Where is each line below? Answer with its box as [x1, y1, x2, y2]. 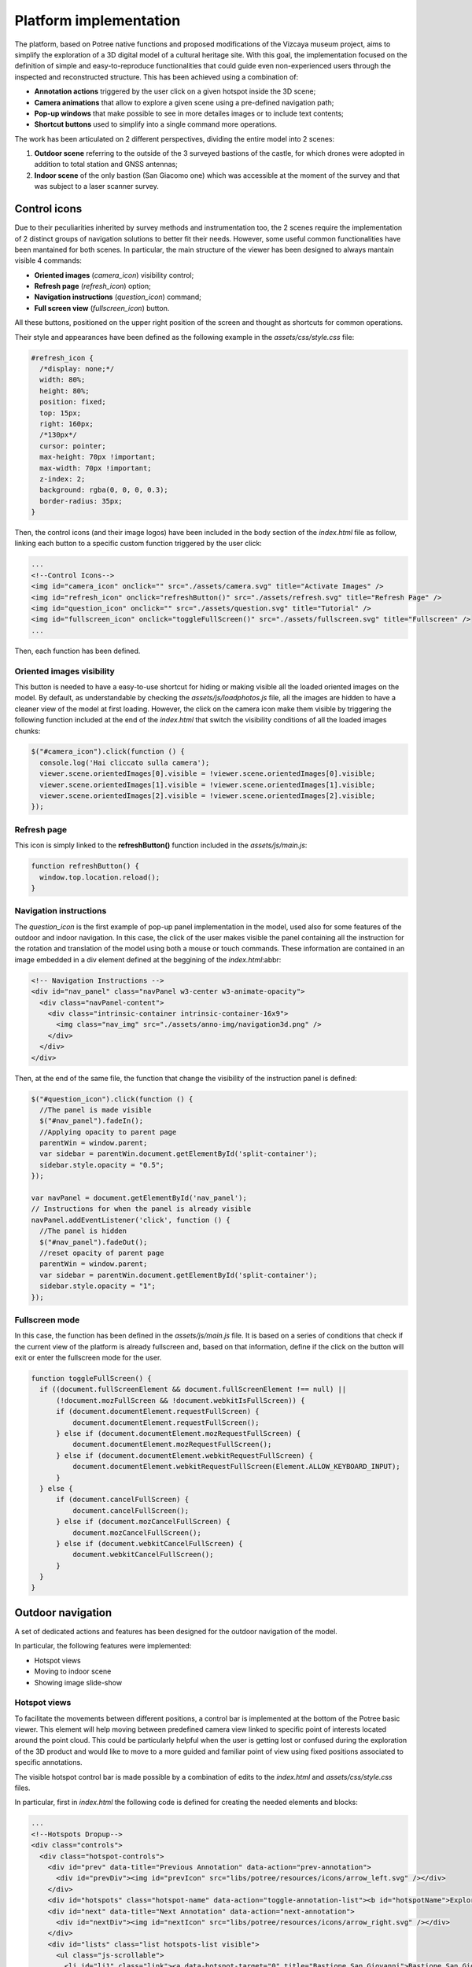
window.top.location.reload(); [39, 873, 160, 881]
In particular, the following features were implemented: [14, 1641, 192, 1651]
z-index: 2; [39, 474, 86, 483]
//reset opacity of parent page [39, 1249, 164, 1257]
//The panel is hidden [39, 1227, 127, 1235]
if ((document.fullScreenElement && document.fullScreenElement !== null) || [39, 1385, 347, 1394]
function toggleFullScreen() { [31, 1374, 153, 1383]
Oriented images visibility [14, 666, 116, 677]
